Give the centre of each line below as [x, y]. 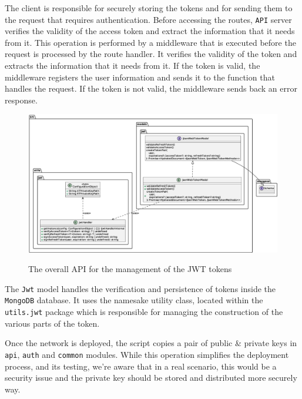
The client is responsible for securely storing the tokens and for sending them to [149, 8]
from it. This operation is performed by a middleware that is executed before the [150, 42]
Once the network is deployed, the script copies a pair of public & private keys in [151, 343]
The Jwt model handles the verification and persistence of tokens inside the [140, 288]
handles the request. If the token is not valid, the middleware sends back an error [151, 88]
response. [21, 100]
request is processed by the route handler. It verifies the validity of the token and [151, 54]
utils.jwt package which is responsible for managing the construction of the [144, 312]
